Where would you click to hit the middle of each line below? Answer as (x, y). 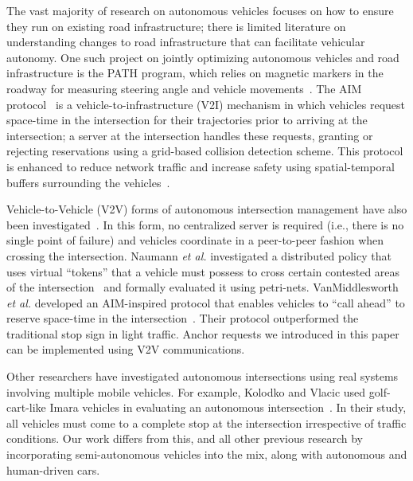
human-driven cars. (53, 469)
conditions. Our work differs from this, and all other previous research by (185, 438)
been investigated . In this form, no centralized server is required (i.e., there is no (205, 224)
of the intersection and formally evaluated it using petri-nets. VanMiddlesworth (203, 287)
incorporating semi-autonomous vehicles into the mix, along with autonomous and (207, 454)
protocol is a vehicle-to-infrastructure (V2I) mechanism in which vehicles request (206, 104)
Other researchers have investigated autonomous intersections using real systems (203, 376)
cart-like (26, 407)
